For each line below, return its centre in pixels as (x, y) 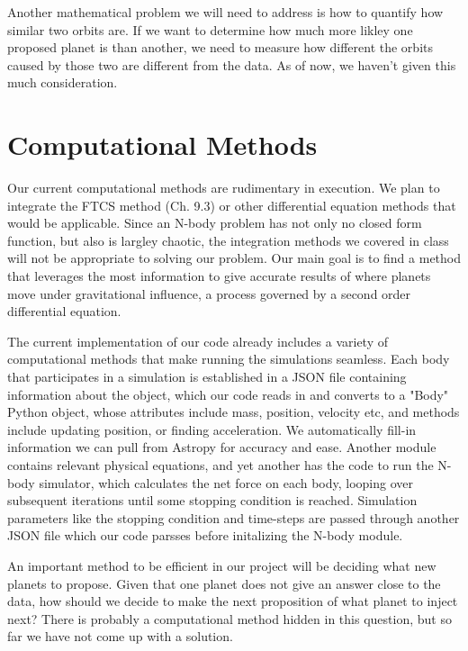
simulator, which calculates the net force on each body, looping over (226, 482)
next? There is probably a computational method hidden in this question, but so (229, 618)
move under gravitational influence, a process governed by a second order (209, 293)
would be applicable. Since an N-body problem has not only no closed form (215, 223)
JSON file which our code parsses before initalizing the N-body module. (205, 535)
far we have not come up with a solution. (120, 636)
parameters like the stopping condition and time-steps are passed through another (234, 517)
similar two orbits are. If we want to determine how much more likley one (210, 29)
